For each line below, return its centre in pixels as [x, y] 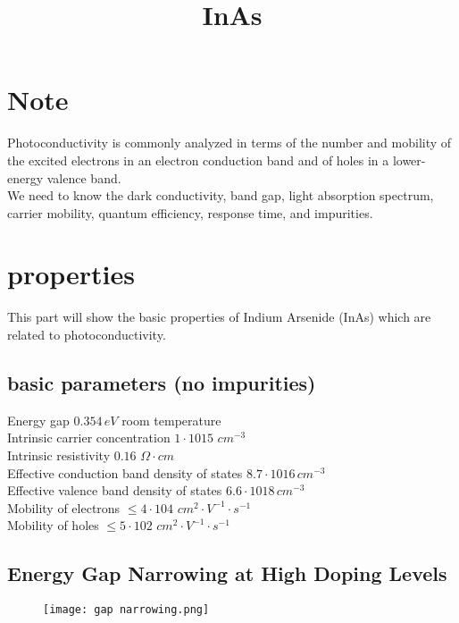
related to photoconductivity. [87, 334]
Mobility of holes [53, 525]
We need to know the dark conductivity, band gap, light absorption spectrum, [221, 195]
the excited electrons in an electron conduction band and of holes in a [198, 160]
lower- [409, 160]
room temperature [171, 420]
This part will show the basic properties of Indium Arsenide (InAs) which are [219, 317]
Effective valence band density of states [115, 490]
